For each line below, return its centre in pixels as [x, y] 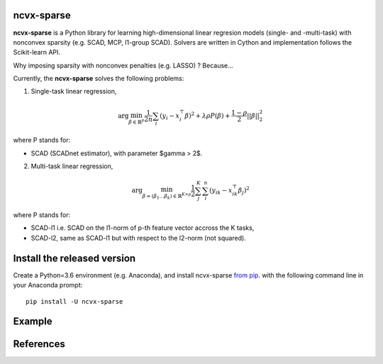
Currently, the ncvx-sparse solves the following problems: [99, 79]
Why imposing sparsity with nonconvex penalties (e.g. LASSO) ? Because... [123, 65]
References [39, 344]
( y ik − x [221, 192]
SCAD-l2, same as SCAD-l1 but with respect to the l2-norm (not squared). [138, 238]
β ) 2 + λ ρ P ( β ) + [207, 115]
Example [33, 322]
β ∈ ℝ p [137, 121]
